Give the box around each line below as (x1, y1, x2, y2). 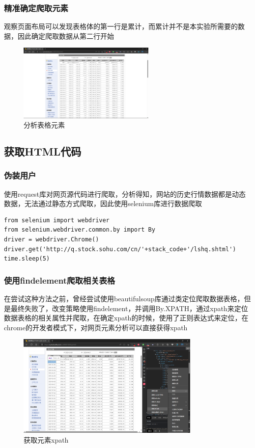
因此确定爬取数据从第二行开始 (17, 30, 114, 41)
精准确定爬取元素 (4, 1, 68, 14)
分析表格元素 (24, 120, 65, 130)
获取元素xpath (24, 434, 69, 445)
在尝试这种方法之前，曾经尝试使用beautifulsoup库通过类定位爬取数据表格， (4, 293, 244, 304)
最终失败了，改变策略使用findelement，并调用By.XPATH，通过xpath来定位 (10, 303, 248, 313)
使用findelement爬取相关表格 (4, 274, 115, 286)
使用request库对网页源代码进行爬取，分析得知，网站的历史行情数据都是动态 (4, 188, 246, 199)
